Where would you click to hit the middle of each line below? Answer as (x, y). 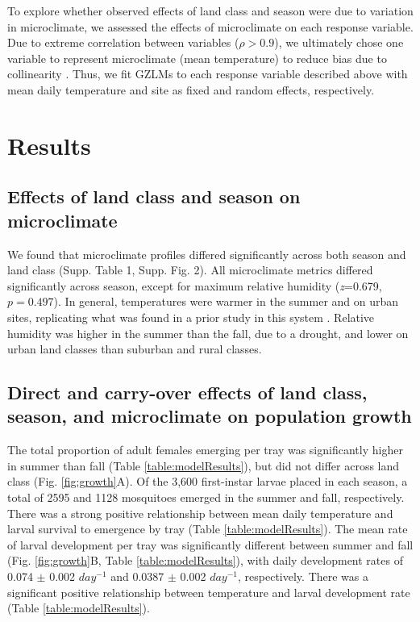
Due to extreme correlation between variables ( (123, 42)
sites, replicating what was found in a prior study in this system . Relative (191, 317)
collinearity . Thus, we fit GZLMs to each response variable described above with (208, 74)
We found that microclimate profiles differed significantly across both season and (207, 254)
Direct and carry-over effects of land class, (187, 392)
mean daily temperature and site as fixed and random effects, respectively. (191, 89)
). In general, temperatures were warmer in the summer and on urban (226, 301)
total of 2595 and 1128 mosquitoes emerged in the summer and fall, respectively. (206, 497)
